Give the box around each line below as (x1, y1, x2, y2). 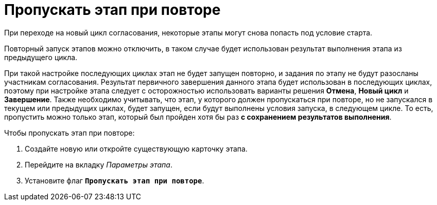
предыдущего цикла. (4, 52, 78, 62)
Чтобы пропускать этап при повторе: (4, 128, 135, 137)
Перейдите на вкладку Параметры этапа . (25, 160, 172, 169)
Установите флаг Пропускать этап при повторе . (25, 176, 204, 185)
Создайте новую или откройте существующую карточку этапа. (25, 144, 248, 153)
